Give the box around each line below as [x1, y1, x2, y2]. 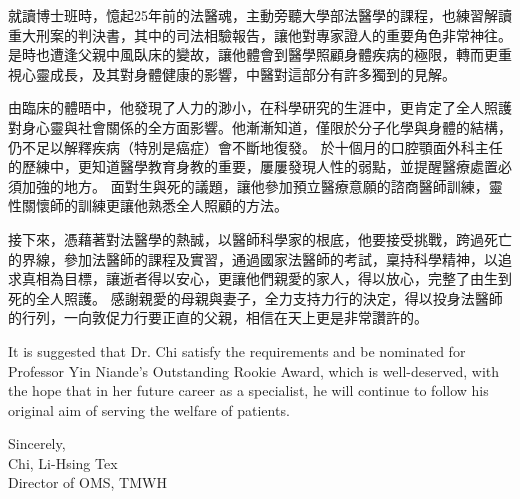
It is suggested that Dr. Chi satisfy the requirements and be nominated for [8, 340, 466, 361]
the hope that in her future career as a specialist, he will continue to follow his [8, 380, 489, 401]
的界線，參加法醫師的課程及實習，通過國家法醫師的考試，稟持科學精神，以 [8, 248, 498, 269]
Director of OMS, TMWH [8, 472, 167, 493]
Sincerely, [8, 433, 66, 454]
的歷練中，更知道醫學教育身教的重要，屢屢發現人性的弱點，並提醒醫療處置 [8, 156, 498, 177]
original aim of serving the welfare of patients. [8, 399, 290, 420]
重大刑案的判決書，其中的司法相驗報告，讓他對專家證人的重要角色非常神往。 [8, 24, 512, 45]
